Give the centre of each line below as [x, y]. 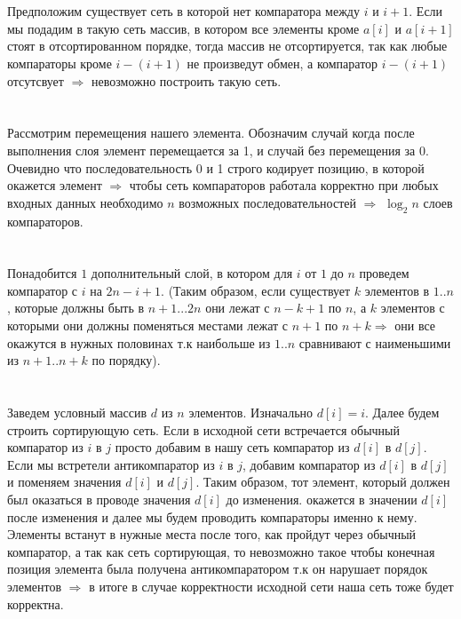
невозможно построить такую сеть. [186, 80]
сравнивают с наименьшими [375, 342]
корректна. [36, 603]
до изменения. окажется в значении [322, 500]
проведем [384, 273]
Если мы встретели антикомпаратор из [111, 464]
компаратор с [43, 290]
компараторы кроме [60, 63]
